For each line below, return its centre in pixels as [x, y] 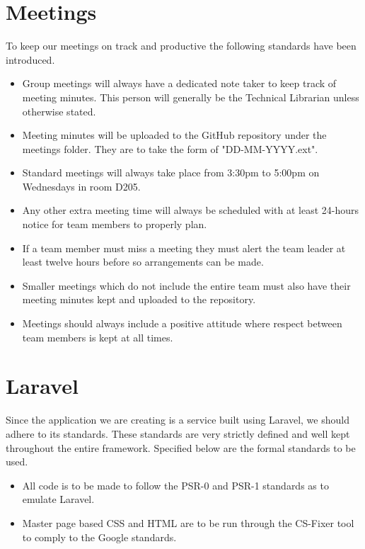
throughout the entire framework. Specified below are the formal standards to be [181, 447]
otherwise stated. [59, 111]
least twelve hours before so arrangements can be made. [143, 262]
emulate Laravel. [58, 499]
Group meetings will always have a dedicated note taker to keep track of [179, 83]
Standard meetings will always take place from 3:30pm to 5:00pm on [171, 172]
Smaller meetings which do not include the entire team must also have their [186, 285]
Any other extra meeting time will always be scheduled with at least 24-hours [191, 210]
